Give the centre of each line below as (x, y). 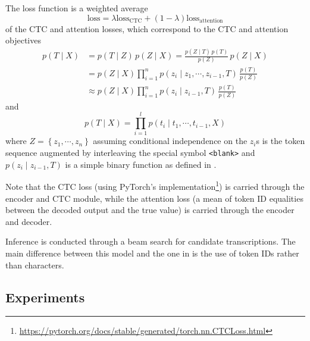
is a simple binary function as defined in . (141, 164)
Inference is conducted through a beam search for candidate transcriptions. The (151, 241)
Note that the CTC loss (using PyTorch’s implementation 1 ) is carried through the (155, 185)
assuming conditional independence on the (170, 141)
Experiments (45, 297)
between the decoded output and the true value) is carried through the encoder (150, 210)
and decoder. (29, 221)
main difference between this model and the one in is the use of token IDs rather (152, 253)
